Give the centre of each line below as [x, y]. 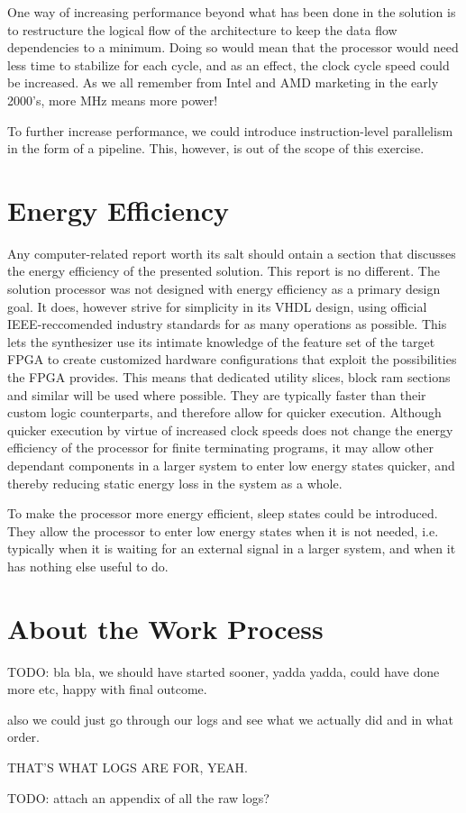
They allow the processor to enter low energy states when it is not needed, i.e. [223, 530]
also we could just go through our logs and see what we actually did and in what [231, 719]
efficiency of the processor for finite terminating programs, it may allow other [220, 448]
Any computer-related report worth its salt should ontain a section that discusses [232, 253]
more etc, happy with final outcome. [107, 689]
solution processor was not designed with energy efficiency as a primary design [224, 289]
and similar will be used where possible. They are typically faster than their [217, 394]
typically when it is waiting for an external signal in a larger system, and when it [232, 548]
